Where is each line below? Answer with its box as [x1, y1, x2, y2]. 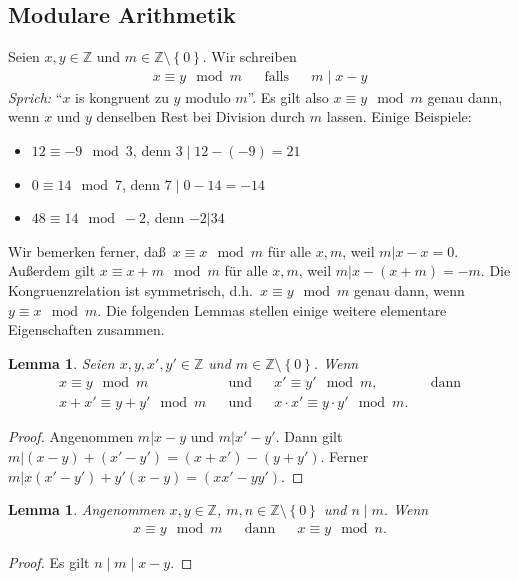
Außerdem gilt [8, 260, 96, 281]
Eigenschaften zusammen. [8, 319, 165, 340]
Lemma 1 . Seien [8, 352, 115, 373]
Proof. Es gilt [8, 551, 90, 572]
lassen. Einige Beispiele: [326, 106, 472, 127]
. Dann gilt [275, 426, 343, 447]
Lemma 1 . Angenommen [8, 499, 165, 520]
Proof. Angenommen [8, 426, 134, 447]
